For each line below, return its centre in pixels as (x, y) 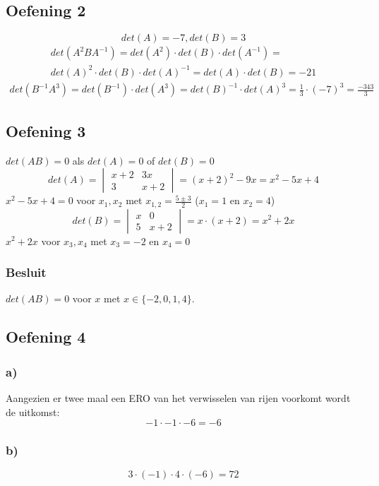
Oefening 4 (46, 337)
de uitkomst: (33, 411)
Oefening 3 (46, 130)
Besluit (26, 272)
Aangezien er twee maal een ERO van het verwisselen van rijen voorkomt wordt (178, 397)
